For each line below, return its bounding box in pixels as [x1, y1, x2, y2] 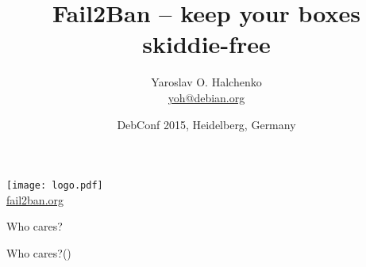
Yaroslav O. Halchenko [151, 74, 262, 90]
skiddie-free [142, 28, 271, 60]
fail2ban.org [6, 191, 64, 208]
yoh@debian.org [168, 89, 245, 105]
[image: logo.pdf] [6, 180, 103, 192]
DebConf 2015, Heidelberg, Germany [117, 116, 296, 132]
